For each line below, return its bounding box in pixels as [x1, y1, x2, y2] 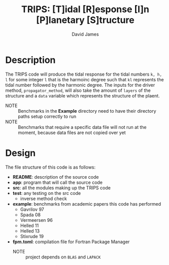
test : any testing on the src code [12, 190, 81, 196]
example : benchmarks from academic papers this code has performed [12, 201, 161, 207]
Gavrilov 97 [20, 206, 45, 212]
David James [72, 31, 99, 37]
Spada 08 [20, 212, 41, 218]
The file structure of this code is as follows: [5, 164, 96, 170]
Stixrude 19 [20, 233, 44, 239]
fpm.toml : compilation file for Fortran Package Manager [12, 239, 130, 245]
